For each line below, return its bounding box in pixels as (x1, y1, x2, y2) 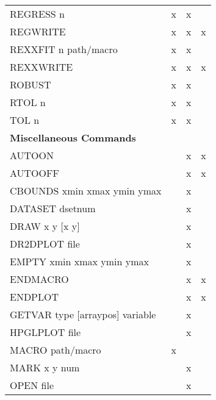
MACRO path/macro (10, 343, 101, 357)
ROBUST (10, 77, 51, 91)
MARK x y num (10, 360, 80, 374)
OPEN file (10, 378, 54, 392)
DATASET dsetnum (10, 201, 96, 215)
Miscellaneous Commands (10, 130, 136, 145)
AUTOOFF (10, 166, 59, 180)
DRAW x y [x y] (10, 219, 80, 233)
